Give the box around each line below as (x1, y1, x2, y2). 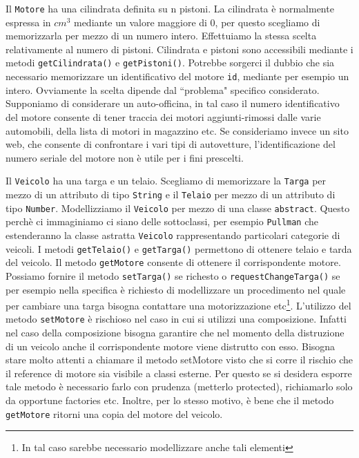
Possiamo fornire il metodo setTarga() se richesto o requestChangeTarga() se (6, 268, 340, 283)
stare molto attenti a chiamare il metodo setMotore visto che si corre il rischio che (6, 352, 353, 367)
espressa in (6, 15, 51, 29)
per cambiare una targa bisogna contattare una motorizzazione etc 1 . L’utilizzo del (6, 296, 351, 312)
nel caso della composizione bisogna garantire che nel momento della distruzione (6, 325, 345, 340)
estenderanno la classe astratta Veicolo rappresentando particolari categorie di (6, 227, 340, 242)
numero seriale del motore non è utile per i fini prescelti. (6, 150, 244, 164)
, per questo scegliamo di (215, 15, 320, 29)
